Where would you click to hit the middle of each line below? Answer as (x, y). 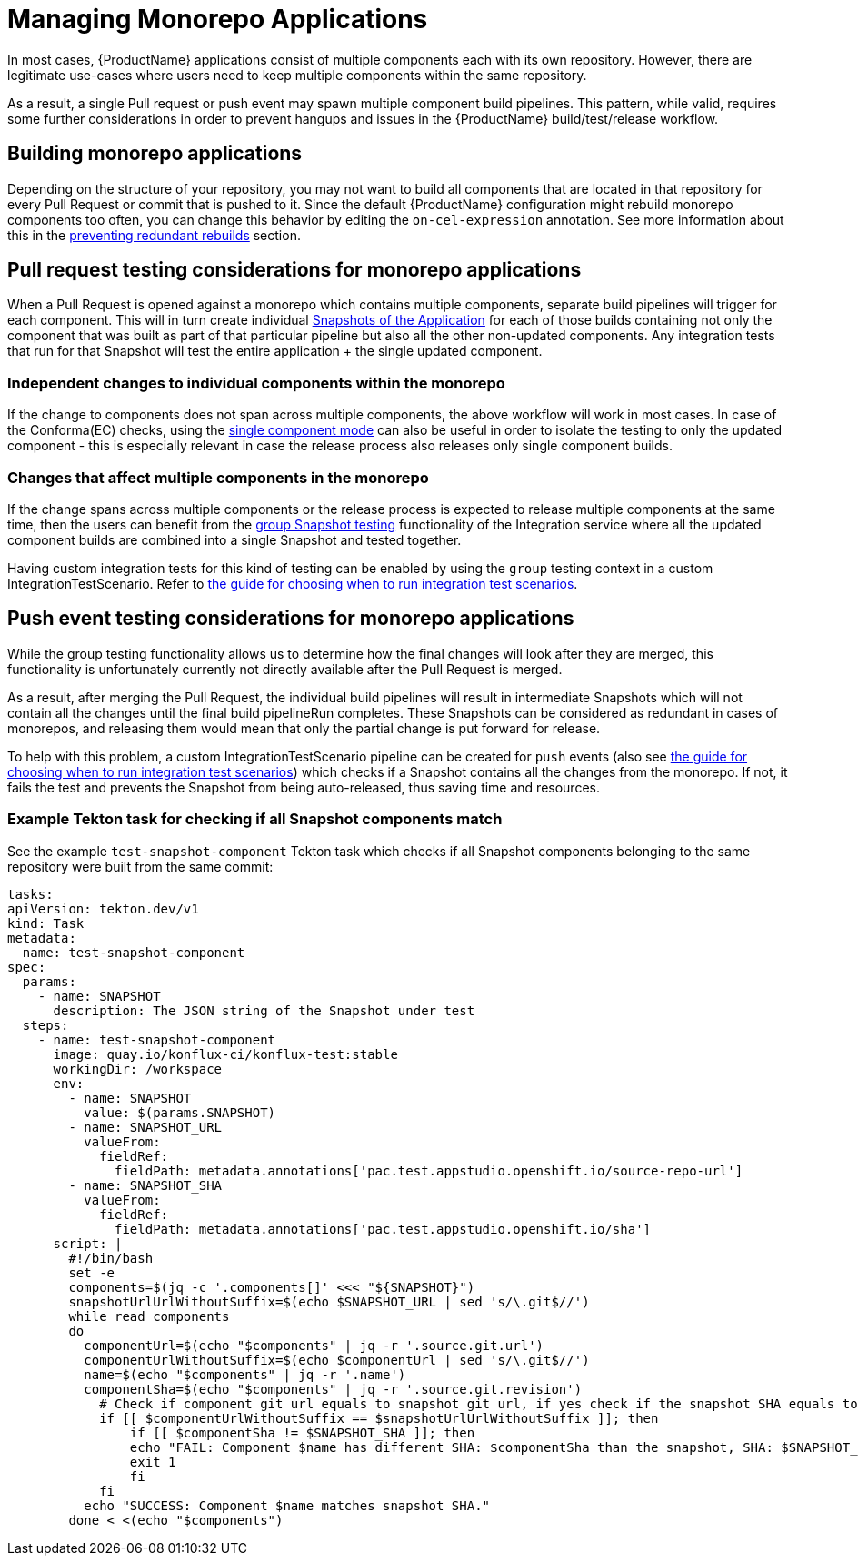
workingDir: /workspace (138, 1069)
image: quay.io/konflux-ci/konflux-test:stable (225, 1054)
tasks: (30, 894)
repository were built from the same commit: (140, 866)
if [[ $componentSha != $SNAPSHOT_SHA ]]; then (302, 1432)
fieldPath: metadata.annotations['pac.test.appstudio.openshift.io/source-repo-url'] (429, 1170)
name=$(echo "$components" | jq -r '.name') (245, 1374)
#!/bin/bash (111, 1258)
